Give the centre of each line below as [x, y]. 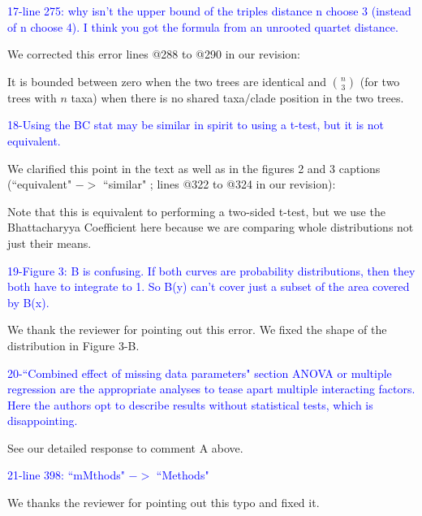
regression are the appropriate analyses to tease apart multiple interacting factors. [211, 389]
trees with [32, 97]
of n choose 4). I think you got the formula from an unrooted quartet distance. [203, 26]
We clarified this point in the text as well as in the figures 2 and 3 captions [194, 168]
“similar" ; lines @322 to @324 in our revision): [220, 184]
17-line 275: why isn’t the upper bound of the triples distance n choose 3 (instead [209, 11]
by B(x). [28, 302]
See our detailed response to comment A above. [125, 447]
